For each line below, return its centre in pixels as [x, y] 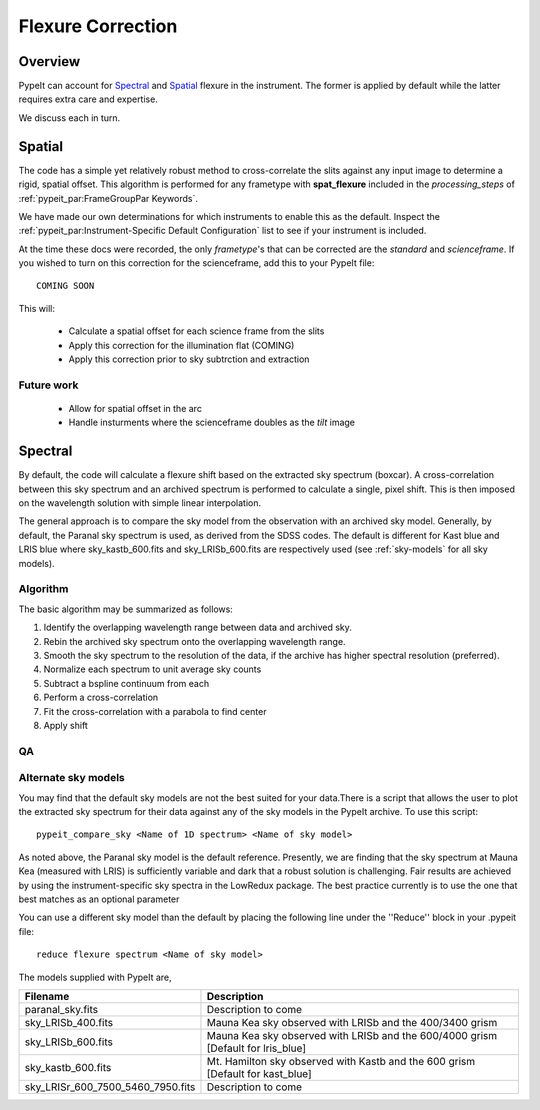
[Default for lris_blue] [256, 1048]
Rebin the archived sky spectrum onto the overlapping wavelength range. [194, 641]
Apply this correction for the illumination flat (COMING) [181, 345]
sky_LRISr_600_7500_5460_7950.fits [110, 1087]
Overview [49, 61]
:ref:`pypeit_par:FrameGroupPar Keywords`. [108, 198]
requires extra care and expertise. [88, 99]
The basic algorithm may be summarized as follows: [126, 609]
